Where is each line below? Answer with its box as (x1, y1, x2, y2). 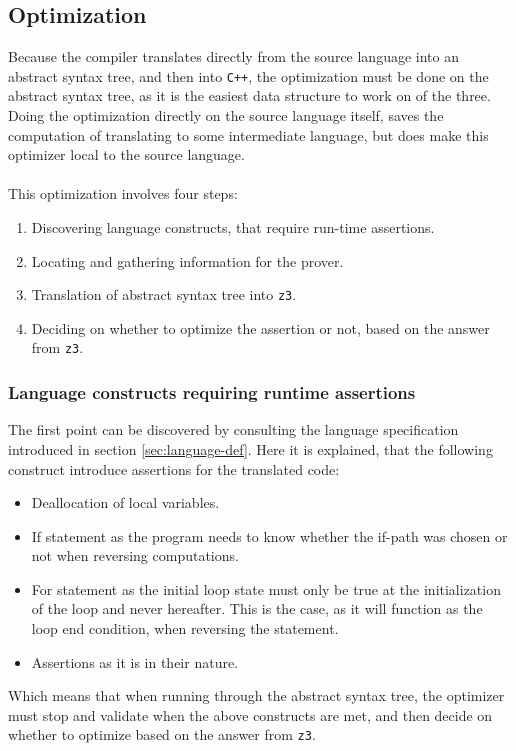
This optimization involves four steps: (8, 183, 238, 204)
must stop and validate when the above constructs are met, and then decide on (8, 704, 493, 725)
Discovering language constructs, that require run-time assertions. (31, 217, 435, 238)
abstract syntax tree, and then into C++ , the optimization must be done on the (8, 65, 489, 86)
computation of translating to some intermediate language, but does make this (8, 124, 489, 145)
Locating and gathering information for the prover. (31, 250, 344, 271)
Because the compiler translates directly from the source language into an (8, 46, 459, 67)
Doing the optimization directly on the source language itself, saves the (8, 105, 444, 126)
